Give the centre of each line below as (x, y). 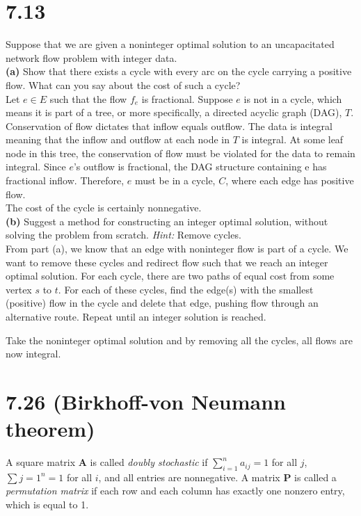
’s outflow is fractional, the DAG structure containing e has (200, 167)
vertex (19, 289)
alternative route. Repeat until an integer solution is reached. (136, 316)
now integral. (33, 354)
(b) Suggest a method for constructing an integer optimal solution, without (167, 221)
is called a (315, 477)
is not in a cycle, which (293, 98)
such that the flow (88, 98)
